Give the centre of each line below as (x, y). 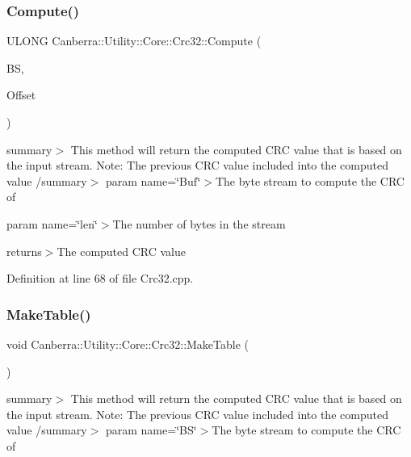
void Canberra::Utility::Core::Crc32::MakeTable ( (128, 344)
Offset (21, 95)
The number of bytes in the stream (199, 223)
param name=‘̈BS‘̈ (151, 430)
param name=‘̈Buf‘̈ (153, 180)
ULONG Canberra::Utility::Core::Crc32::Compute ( (134, 41)
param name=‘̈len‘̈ (52, 223)
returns (24, 251)
